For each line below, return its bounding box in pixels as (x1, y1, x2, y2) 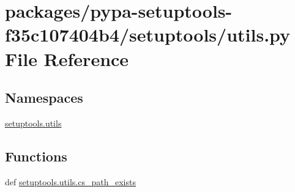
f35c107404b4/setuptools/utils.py (5, 22, 291, 47)
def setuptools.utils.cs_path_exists (5, 175, 136, 188)
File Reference (5, 46, 129, 71)
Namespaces (5, 88, 83, 107)
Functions (5, 146, 67, 165)
